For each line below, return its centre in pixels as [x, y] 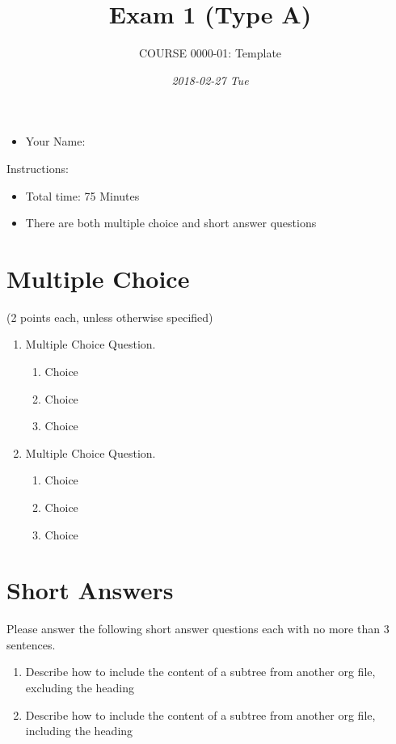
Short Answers [90, 590]
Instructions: [38, 168]
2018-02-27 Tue [210, 80]
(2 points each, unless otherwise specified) [110, 317]
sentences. [31, 644]
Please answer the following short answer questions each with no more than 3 [198, 629]
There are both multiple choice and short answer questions [171, 223]
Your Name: [55, 141]
